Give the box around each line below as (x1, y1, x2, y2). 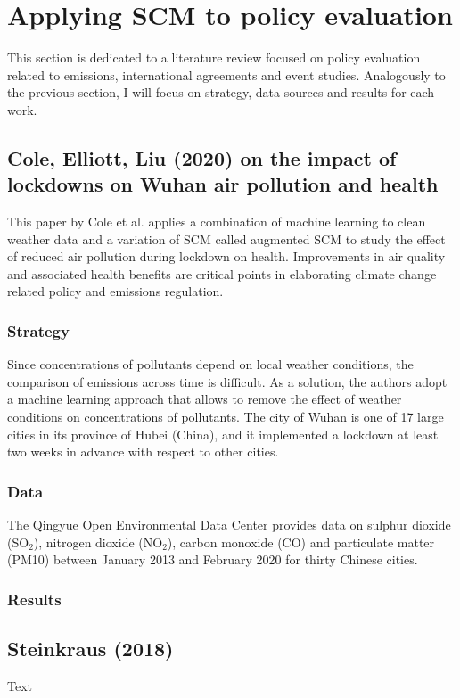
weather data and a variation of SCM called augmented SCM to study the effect (7, 229, 446, 248)
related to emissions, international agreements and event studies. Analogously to (7, 65, 446, 84)
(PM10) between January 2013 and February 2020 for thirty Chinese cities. (7, 550, 418, 569)
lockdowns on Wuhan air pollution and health (7, 170, 439, 198)
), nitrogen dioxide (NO (33, 532, 163, 551)
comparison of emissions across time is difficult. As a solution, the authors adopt (7, 372, 448, 390)
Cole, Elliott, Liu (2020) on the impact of (7, 144, 397, 171)
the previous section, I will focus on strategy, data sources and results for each (7, 83, 435, 102)
